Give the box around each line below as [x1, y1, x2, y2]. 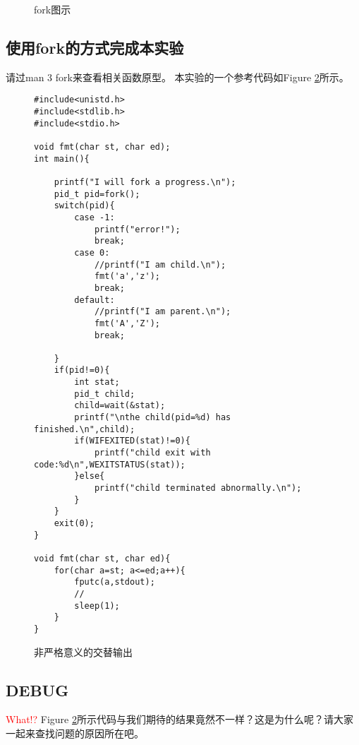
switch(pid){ [54, 201, 115, 211]
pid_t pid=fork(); [54, 189, 140, 199]
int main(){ [34, 153, 90, 164]
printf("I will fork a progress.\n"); [54, 177, 236, 187]
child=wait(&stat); [74, 400, 166, 411]
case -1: [74, 212, 115, 222]
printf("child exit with [94, 448, 211, 458]
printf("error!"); [94, 224, 181, 234]
